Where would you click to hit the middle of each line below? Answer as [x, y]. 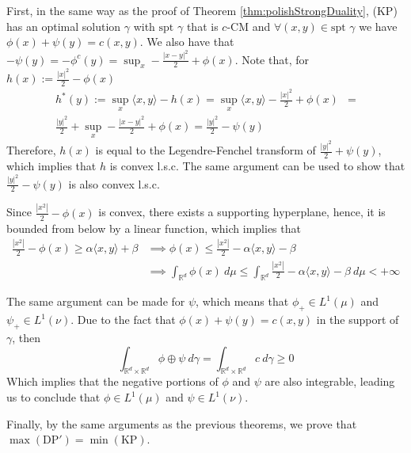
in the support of [358, 320]
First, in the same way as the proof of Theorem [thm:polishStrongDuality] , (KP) [202, 10]
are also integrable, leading [330, 381]
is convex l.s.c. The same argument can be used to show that [257, 166]
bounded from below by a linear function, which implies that [154, 228]
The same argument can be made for [96, 301]
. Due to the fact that [123, 320]
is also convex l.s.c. [114, 183]
